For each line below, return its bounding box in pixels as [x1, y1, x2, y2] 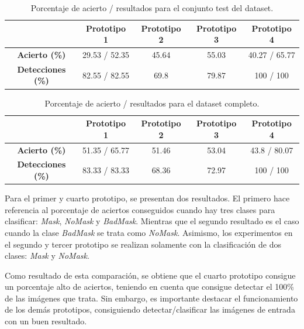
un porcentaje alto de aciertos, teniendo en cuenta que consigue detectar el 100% [5, 280, 294, 293]
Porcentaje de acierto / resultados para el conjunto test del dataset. [30, 2, 274, 13]
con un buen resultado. [5, 315, 87, 327]
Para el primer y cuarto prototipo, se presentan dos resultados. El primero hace [5, 192, 290, 204]
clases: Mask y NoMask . [5, 249, 89, 262]
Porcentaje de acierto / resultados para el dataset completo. [44, 97, 260, 109]
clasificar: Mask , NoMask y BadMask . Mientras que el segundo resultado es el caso [5, 215, 299, 227]
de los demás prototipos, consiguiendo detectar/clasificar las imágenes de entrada [5, 303, 295, 316]
